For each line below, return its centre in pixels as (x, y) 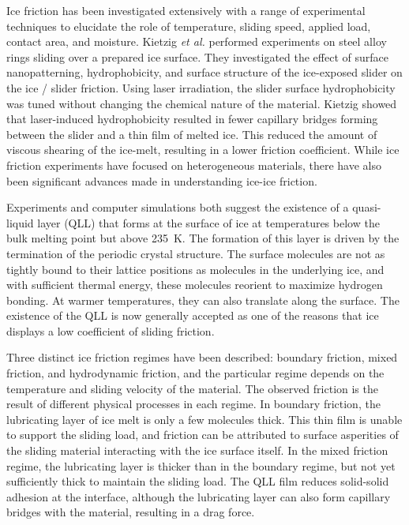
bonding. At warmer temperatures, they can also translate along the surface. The (203, 300)
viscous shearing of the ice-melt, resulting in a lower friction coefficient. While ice (203, 150)
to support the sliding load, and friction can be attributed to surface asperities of (203, 435)
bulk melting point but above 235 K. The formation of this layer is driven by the (203, 238)
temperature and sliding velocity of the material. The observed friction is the (192, 388)
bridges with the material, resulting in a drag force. (131, 512)
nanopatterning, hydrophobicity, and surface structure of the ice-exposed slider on (204, 72)
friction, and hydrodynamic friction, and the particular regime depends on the (195, 373)
